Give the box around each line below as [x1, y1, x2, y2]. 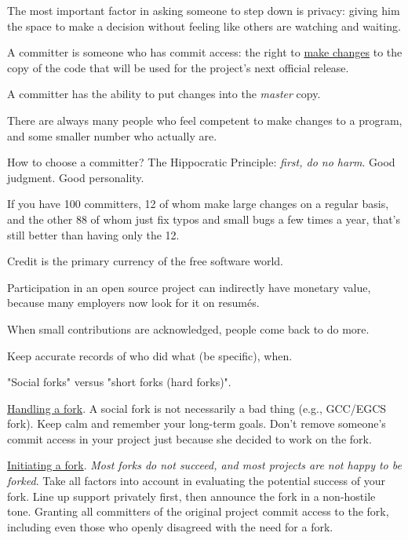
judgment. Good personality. [7, 169, 144, 185]
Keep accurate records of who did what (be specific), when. [7, 347, 293, 363]
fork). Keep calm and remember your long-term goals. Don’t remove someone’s [7, 415, 386, 432]
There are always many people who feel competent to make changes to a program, [7, 111, 403, 128]
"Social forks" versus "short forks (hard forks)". [7, 374, 231, 390]
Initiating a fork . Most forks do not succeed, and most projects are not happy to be [7, 457, 402, 473]
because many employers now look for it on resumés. [7, 294, 260, 311]
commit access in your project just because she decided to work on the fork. [7, 430, 372, 447]
